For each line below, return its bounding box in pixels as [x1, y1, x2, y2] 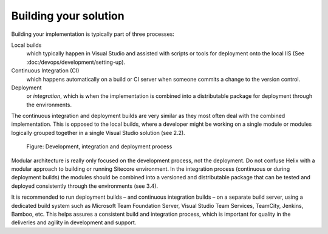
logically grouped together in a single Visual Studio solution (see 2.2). [11, 129, 185, 136]
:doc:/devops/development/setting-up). [26, 58, 126, 66]
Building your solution [11, 9, 125, 22]
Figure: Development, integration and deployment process [26, 143, 173, 150]
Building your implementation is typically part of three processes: [11, 30, 174, 38]
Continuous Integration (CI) [11, 67, 80, 74]
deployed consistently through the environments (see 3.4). [11, 182, 158, 190]
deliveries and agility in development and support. [11, 219, 137, 226]
